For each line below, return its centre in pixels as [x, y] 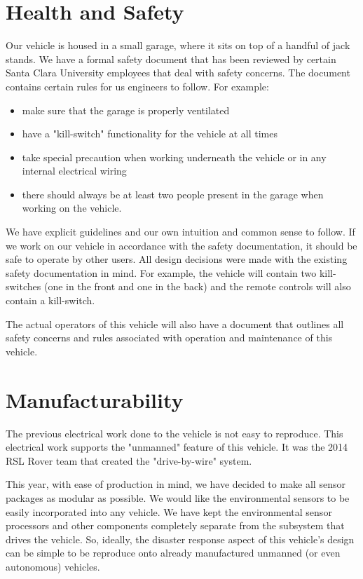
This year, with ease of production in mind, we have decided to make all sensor [176, 484]
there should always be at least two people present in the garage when [173, 194]
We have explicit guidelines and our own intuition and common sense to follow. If [180, 232]
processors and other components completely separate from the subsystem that [175, 525]
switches [23, 286]
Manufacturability [95, 399]
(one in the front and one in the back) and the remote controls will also [197, 286]
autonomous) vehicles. [53, 566]
